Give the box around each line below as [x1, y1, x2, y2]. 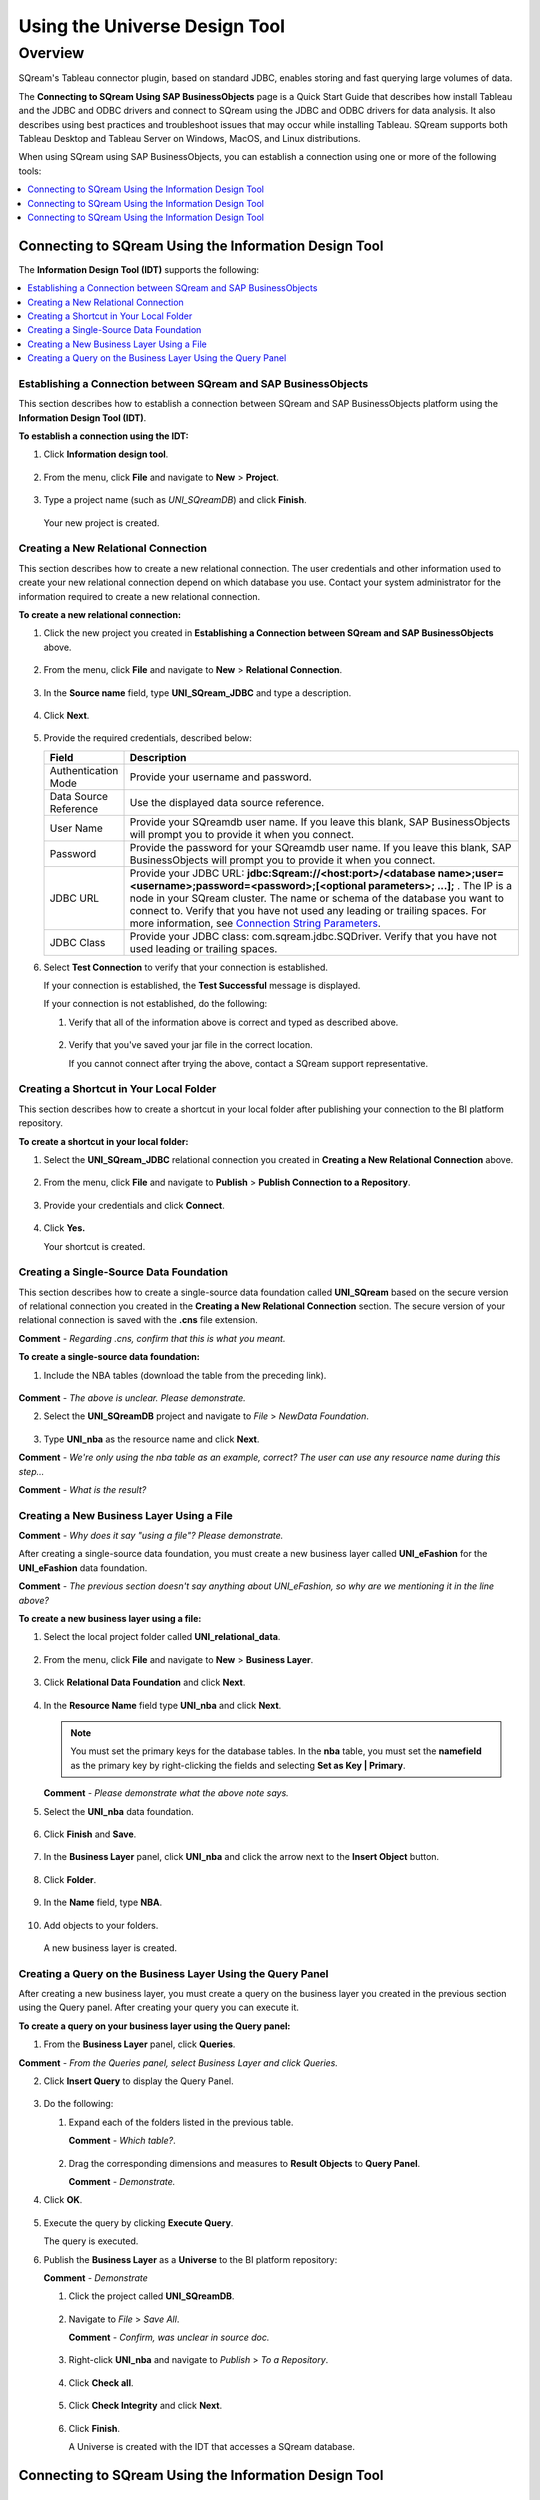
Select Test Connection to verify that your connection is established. [43, 961, 329, 973]
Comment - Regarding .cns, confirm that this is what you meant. [18, 1332, 286, 1344]
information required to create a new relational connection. [18, 590, 261, 602]
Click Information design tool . [43, 448, 169, 460]
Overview [18, 44, 85, 62]
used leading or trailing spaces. [129, 941, 278, 955]
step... [18, 1465, 45, 1477]
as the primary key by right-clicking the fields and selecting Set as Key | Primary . [70, 1759, 406, 1771]
